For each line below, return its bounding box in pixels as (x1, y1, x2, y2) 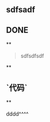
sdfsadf (6, 5, 35, 15)
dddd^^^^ (6, 110, 29, 118)
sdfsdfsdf (20, 52, 44, 60)
